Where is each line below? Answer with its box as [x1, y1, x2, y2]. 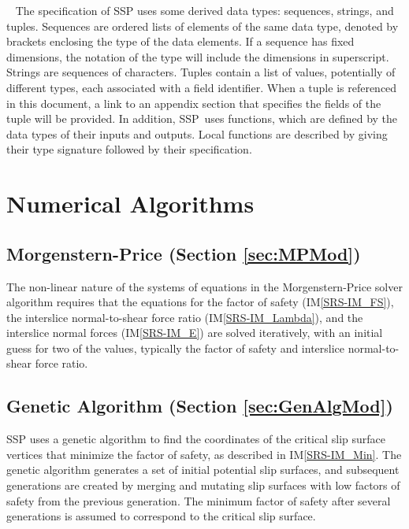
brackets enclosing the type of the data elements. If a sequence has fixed [6, 33, 355, 50]
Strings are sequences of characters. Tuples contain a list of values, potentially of [6, 64, 396, 80]
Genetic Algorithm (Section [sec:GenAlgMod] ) [6, 394, 393, 418]
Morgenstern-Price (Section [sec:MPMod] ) [6, 241, 361, 265]
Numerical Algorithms [6, 187, 255, 220]
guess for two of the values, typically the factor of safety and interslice [6, 339, 345, 356]
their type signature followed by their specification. [6, 141, 252, 157]
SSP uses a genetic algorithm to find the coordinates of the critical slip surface [6, 431, 386, 447]
